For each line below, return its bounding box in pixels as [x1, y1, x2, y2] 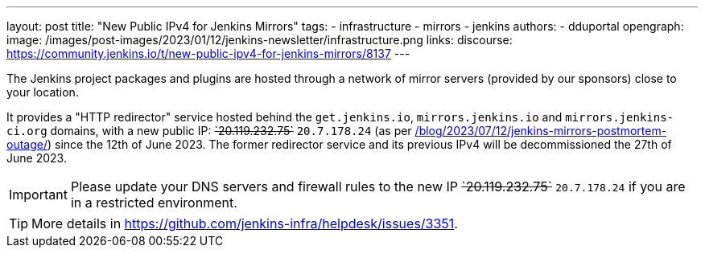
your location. [6, 85, 79, 99]
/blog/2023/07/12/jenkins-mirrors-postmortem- [414, 124, 667, 137]
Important [9, 186, 68, 203]
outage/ [6, 137, 47, 151]
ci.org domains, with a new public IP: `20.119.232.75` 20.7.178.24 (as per [6, 124, 412, 137]
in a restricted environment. [70, 195, 237, 211]
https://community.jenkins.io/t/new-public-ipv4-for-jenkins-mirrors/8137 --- [6, 47, 410, 60]
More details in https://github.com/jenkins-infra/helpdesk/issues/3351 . [31, 215, 458, 231]
